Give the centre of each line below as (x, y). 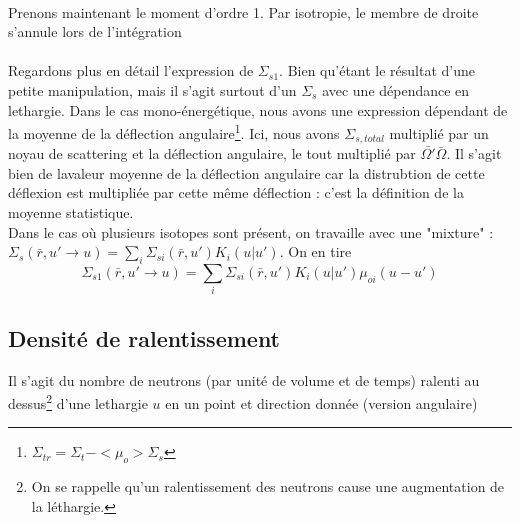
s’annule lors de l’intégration (95, 31)
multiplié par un (439, 132)
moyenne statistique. (71, 212)
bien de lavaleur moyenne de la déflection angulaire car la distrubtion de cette (246, 172)
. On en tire (315, 251)
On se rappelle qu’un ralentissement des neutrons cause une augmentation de (268, 486)
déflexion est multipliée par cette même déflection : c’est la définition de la (236, 192)
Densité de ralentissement (144, 337)
